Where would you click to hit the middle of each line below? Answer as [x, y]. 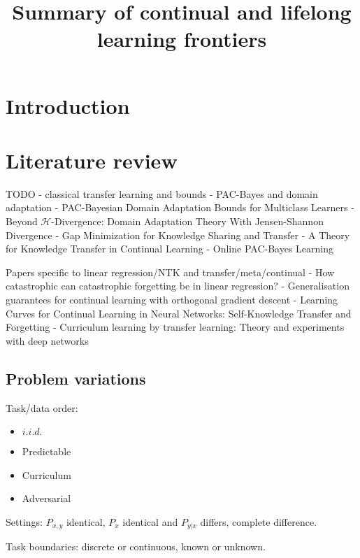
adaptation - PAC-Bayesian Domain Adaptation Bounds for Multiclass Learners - [180, 207]
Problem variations [76, 378]
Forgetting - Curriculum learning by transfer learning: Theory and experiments [175, 327]
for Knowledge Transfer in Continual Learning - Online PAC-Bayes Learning [170, 249]
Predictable [46, 451]
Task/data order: [42, 407]
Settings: [24, 521]
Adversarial [46, 498]
